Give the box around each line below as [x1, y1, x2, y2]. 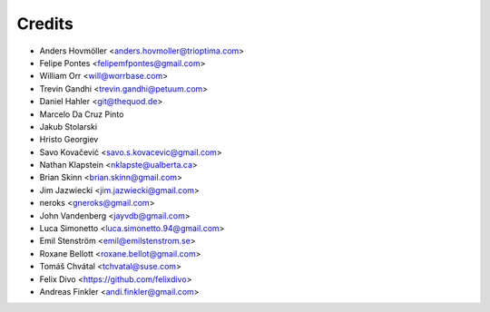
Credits [16, 14, 74, 34]
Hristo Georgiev [39, 134, 99, 145]
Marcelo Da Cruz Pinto [39, 109, 124, 120]
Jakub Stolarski [39, 121, 98, 132]
